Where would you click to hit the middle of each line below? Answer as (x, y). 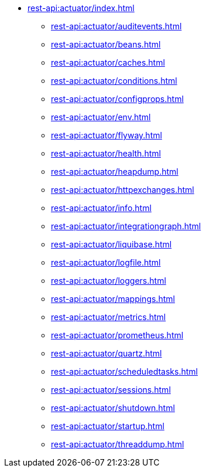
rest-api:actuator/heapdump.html (115, 172)
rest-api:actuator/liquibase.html (111, 244)
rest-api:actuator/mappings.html (113, 299)
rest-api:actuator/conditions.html (114, 81)
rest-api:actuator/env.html (101, 117)
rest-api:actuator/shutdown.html (113, 408)
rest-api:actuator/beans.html (106, 44)
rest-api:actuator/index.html (81, 8)
